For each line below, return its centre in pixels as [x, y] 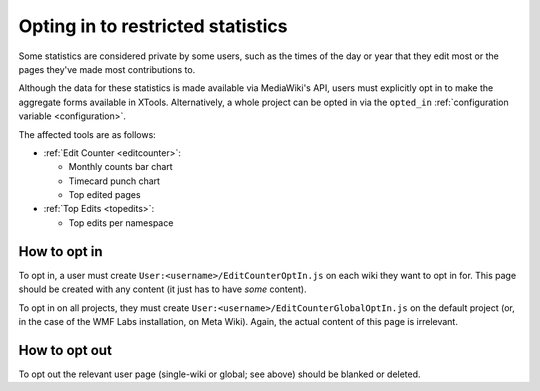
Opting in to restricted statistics [153, 26]
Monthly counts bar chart [121, 167]
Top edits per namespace [121, 222]
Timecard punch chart [114, 181]
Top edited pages [104, 195]
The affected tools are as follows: [87, 134]
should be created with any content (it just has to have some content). [162, 289]
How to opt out [65, 350]
